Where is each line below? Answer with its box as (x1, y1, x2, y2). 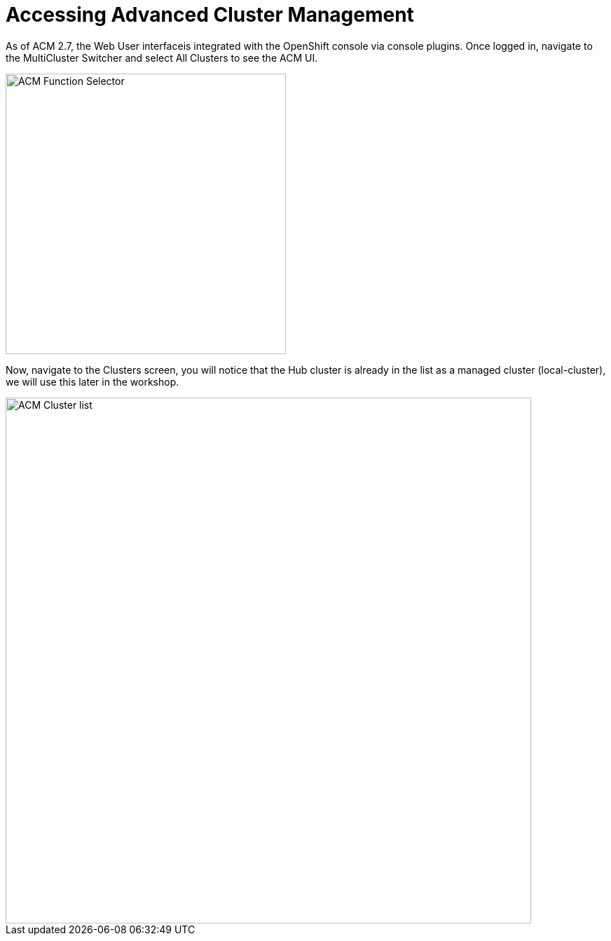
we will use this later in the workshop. (6, 375, 179, 388)
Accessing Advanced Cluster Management (6, 3, 414, 27)
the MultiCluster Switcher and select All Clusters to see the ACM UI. (6, 51, 318, 64)
